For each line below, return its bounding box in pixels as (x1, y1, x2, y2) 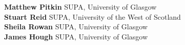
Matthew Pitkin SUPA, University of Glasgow (4, 2, 157, 12)
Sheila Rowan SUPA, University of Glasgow (4, 21, 148, 32)
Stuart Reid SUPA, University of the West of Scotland (4, 11, 181, 22)
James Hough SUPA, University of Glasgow (4, 31, 148, 41)
